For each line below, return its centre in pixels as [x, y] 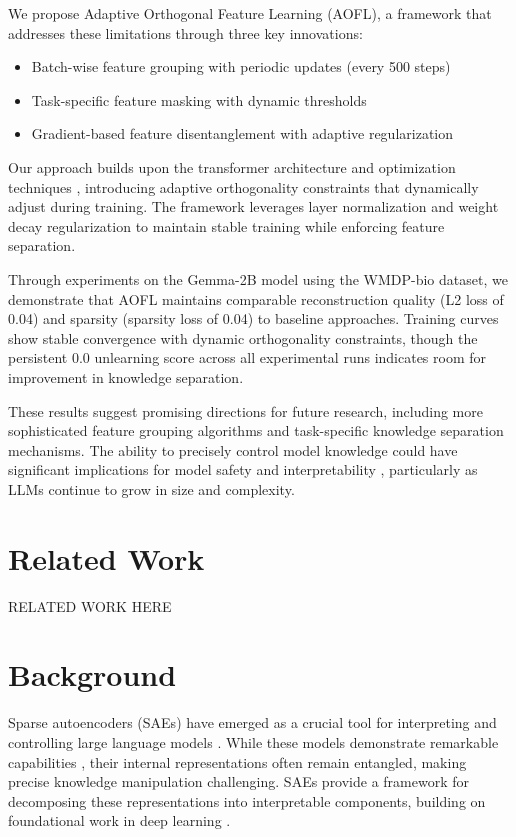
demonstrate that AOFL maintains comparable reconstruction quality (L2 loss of [256, 298]
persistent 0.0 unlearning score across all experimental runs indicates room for [247, 357]
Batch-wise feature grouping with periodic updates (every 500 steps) [241, 66]
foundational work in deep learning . [119, 820]
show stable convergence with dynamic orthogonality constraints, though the [243, 337]
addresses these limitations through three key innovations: [185, 32]
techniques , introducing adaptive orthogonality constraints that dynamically [243, 186]
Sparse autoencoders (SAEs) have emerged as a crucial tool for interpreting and [252, 722]
